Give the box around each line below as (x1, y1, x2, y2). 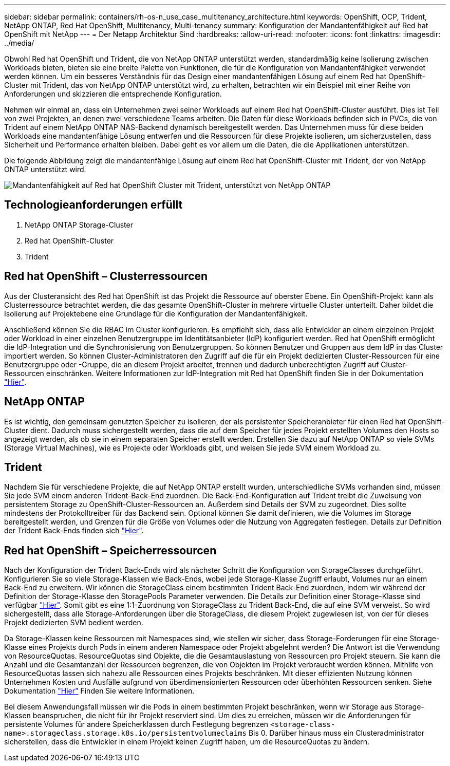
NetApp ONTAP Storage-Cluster (25, 220, 133, 229)
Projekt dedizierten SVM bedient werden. (4, 618, 143, 627)
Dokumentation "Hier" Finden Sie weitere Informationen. (4, 686, 195, 696)
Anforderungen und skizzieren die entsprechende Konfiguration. (4, 89, 222, 98)
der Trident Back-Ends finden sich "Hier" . (4, 526, 144, 535)
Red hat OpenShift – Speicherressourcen (4, 544, 217, 557)
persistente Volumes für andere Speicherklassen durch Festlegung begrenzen (4, 720, 269, 729)
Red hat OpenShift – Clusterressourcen (4, 270, 208, 283)
